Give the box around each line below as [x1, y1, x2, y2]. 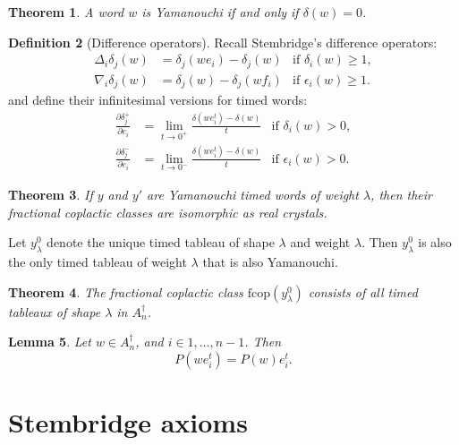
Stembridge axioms [8, 403, 248, 440]
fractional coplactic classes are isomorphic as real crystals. [8, 202, 327, 221]
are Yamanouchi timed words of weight [147, 185, 359, 203]
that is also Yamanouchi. [202, 252, 338, 270]
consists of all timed [308, 282, 418, 301]
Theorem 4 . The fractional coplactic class [8, 282, 243, 301]
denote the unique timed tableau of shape [47, 233, 275, 252]
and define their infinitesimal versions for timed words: [8, 90, 308, 109]
